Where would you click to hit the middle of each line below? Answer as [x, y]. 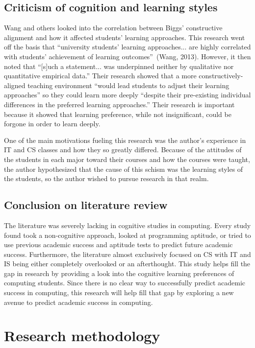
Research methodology [82, 336]
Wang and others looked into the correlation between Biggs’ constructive [113, 28]
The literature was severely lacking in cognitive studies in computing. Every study [127, 225]
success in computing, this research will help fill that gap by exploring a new [119, 292]
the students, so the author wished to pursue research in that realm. [106, 178]
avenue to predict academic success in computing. [78, 302]
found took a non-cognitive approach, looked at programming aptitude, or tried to [127, 235]
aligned [15, 85]
